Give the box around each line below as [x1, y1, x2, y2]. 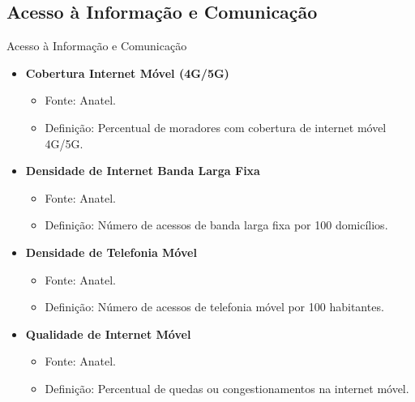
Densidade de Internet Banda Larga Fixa [25, 162, 260, 179]
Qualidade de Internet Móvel [25, 325, 191, 342]
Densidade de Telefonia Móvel [25, 243, 197, 260]
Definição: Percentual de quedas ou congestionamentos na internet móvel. [45, 379, 409, 396]
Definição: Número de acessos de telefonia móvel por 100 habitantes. [45, 298, 384, 315]
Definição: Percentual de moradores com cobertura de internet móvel [45, 118, 387, 135]
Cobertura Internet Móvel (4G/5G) [25, 64, 229, 81]
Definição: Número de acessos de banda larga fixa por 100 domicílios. [45, 216, 388, 233]
